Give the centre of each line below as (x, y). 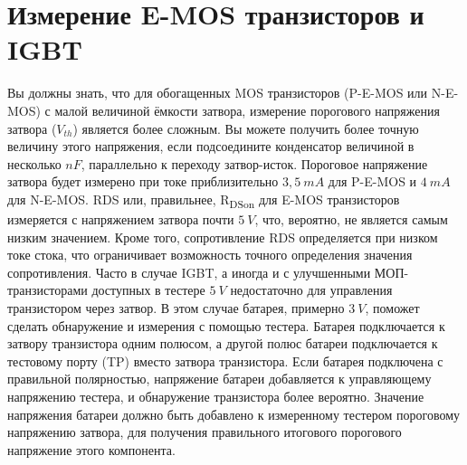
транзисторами (48, 290)
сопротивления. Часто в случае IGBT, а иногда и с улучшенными (189, 272)
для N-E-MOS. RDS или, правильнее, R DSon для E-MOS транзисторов (204, 200)
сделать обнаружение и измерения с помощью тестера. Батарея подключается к (226, 325)
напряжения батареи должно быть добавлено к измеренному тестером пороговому (234, 414)
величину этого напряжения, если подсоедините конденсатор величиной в (211, 146)
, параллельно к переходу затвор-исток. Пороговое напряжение (254, 163)
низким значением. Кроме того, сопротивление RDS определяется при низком (223, 237)
